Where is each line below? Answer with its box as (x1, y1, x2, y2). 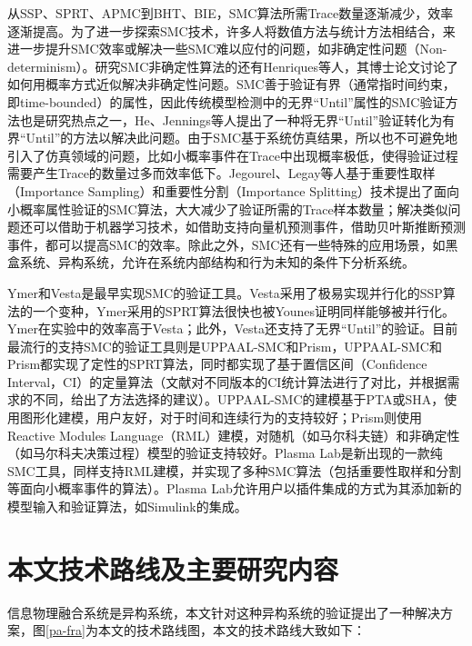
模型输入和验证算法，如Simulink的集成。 (7, 497, 247, 516)
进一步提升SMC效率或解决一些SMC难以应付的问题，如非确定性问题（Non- (7, 39, 447, 58)
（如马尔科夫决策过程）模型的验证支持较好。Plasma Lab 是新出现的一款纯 (7, 443, 443, 462)
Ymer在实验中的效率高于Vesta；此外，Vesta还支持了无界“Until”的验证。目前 (7, 319, 458, 338)
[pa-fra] (45, 621, 86, 640)
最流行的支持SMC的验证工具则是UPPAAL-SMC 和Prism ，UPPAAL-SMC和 (7, 336, 442, 355)
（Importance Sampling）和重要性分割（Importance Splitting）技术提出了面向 (7, 181, 460, 200)
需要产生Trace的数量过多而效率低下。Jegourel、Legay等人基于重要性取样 (7, 164, 436, 183)
